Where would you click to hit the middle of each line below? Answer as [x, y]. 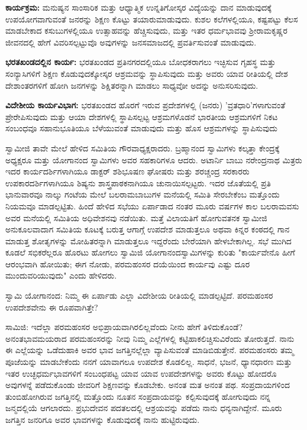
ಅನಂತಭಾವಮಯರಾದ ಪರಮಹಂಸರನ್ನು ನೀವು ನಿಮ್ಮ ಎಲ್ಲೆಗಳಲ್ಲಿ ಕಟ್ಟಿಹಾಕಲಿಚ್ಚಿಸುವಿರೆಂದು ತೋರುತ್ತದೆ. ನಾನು [150, 338]
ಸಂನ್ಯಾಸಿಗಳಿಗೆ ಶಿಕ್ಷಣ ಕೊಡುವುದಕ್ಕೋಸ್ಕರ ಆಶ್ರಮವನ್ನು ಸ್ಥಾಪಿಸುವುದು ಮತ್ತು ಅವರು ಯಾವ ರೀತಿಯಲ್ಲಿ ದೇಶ [147, 73]
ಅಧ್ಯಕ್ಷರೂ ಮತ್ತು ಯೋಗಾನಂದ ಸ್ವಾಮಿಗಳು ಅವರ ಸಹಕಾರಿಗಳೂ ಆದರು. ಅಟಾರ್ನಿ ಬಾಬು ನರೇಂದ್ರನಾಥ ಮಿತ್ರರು [154, 159]
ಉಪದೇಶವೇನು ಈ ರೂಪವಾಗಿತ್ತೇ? [52, 307]
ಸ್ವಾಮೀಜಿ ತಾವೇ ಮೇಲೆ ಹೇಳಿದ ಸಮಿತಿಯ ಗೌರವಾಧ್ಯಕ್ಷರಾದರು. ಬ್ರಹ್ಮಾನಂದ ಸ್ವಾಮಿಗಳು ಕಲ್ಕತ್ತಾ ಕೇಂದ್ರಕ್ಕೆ [143, 148]
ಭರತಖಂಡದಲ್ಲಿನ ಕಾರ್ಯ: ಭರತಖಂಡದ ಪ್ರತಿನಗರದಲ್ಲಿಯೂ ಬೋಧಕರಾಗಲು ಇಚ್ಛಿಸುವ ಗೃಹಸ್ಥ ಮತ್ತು [140, 62]
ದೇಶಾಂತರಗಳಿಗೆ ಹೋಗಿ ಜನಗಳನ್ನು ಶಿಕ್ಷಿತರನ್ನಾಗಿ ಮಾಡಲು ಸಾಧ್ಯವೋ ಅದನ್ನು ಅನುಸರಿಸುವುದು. [132, 85]
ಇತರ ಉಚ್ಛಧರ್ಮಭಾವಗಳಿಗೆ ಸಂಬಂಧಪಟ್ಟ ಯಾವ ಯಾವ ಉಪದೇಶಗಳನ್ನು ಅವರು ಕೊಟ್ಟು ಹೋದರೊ [141, 373]
